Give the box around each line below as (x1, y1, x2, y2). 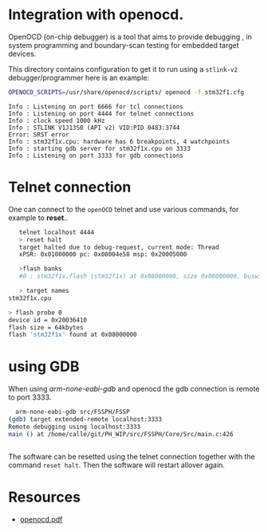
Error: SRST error (8, 130, 69, 139)
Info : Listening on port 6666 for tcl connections (8, 102, 183, 111)
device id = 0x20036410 (8, 316, 88, 324)
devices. (8, 49, 37, 58)
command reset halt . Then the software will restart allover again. (8, 460, 225, 470)
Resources (8, 488, 81, 506)
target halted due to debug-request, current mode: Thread (18, 243, 219, 251)
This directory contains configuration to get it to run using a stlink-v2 (8, 64, 238, 73)
